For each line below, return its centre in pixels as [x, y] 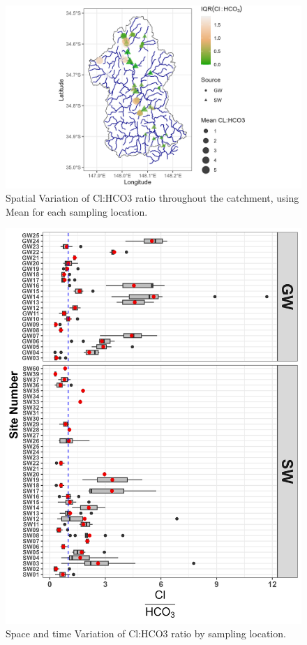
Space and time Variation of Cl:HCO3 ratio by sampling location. [146, 633]
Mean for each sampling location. [77, 211]
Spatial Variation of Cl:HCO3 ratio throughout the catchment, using [152, 198]
